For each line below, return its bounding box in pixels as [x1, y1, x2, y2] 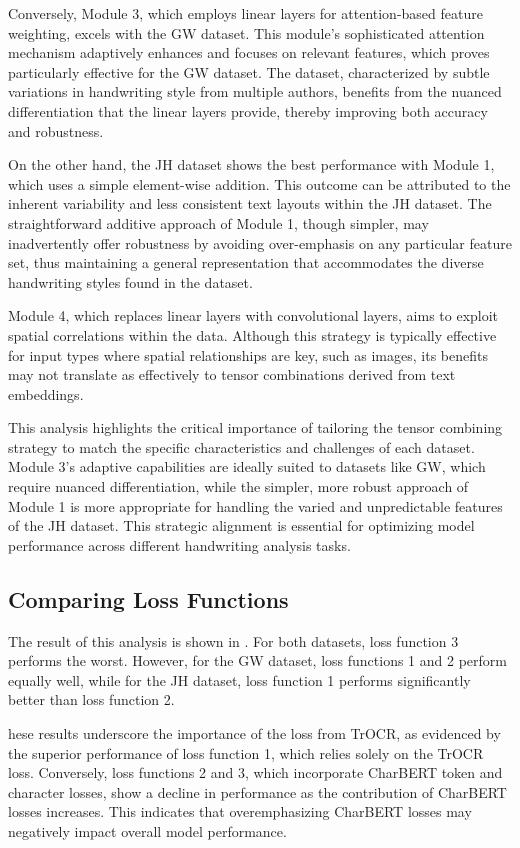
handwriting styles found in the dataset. [8, 271, 253, 292]
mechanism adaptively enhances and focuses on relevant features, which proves [8, 42, 490, 63]
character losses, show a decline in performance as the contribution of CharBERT [8, 781, 507, 802]
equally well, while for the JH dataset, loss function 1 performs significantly [8, 669, 471, 690]
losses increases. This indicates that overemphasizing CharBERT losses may [8, 801, 472, 822]
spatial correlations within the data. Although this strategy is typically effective [8, 324, 497, 345]
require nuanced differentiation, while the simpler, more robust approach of [8, 476, 469, 497]
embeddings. [8, 383, 84, 404]
